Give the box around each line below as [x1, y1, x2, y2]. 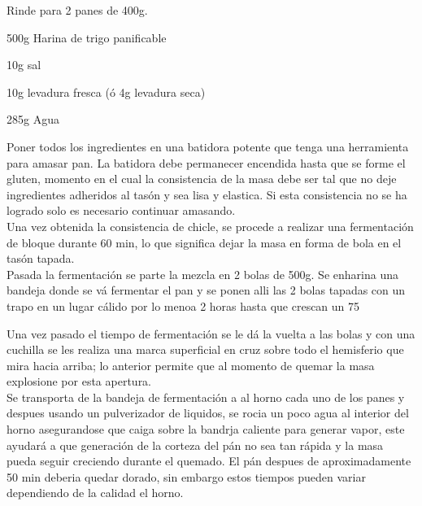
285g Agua [7, 111, 59, 128]
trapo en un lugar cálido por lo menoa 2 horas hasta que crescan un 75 [7, 297, 360, 314]
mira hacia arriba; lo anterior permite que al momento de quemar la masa [7, 356, 375, 373]
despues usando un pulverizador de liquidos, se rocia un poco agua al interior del [7, 404, 409, 421]
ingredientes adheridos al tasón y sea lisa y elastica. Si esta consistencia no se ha [7, 185, 407, 203]
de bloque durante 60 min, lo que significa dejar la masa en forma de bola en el [7, 233, 402, 251]
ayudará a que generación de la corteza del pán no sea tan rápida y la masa [7, 436, 384, 453]
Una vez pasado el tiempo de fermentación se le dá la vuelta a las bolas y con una [7, 325, 415, 342]
